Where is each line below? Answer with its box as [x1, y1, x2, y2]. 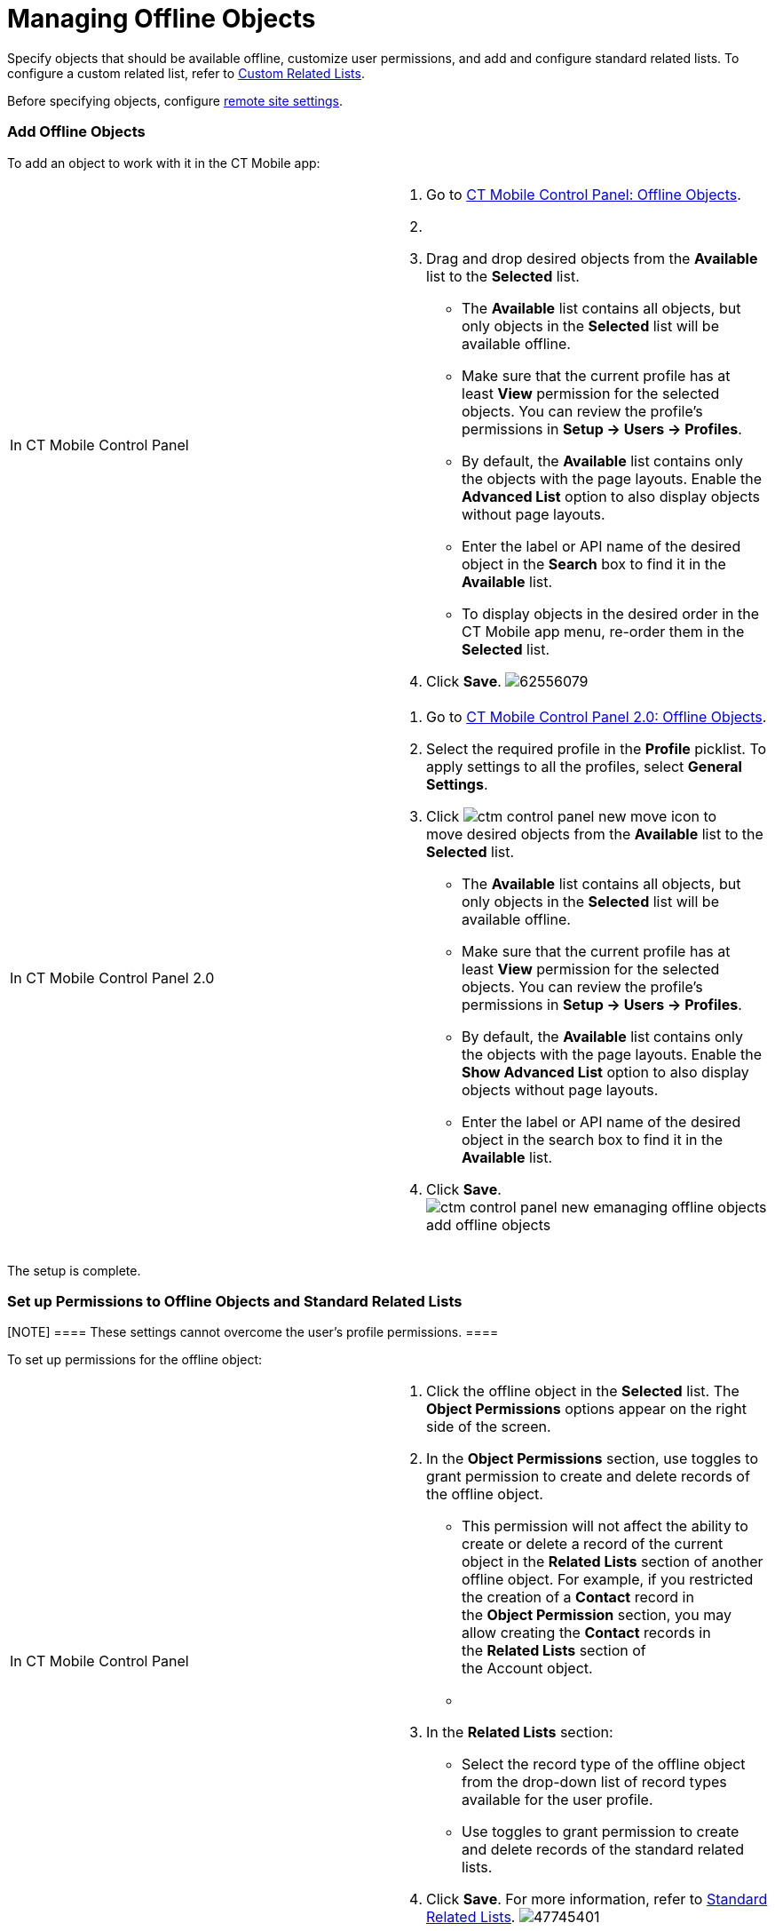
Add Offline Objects [7, 123, 146, 141]
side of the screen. [426, 1418, 551, 1436]
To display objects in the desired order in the [462, 604, 759, 623]
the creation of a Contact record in [462, 1588, 694, 1607]
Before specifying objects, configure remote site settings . [7, 92, 344, 108]
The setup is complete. [7, 1262, 141, 1278]
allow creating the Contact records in [462, 1624, 711, 1642]
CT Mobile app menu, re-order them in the [462, 622, 745, 640]
